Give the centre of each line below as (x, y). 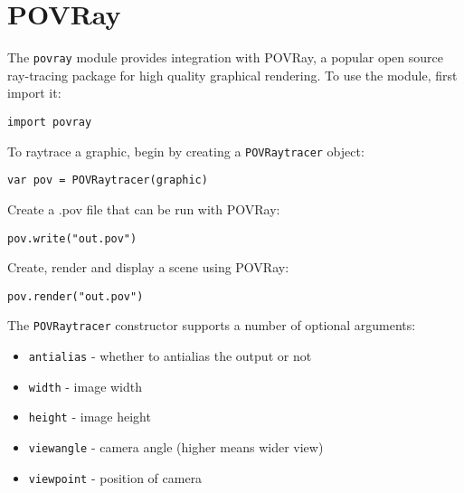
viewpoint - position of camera (115, 477)
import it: (34, 93)
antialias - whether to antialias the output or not (170, 356)
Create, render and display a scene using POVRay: (148, 267)
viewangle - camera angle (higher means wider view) (176, 447)
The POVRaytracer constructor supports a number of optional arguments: (212, 325)
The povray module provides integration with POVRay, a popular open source (225, 57)
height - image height (90, 417)
